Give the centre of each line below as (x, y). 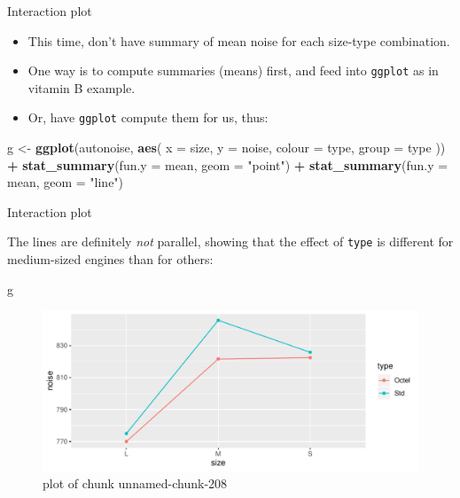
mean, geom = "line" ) (66, 182)
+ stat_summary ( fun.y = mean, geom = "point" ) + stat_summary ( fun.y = (228, 164)
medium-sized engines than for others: (110, 259)
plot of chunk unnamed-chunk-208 (135, 483)
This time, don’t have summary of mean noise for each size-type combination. (239, 40)
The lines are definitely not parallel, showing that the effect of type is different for (230, 241)
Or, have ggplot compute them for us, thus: (148, 117)
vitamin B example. (82, 87)
